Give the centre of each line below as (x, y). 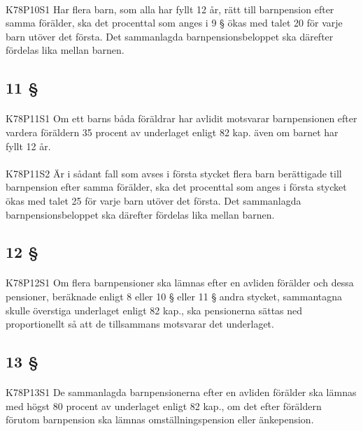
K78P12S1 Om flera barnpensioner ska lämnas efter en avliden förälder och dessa (180, 283)
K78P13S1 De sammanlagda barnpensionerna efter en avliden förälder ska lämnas (181, 392)
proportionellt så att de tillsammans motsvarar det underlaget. (140, 324)
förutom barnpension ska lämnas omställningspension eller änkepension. (160, 419)
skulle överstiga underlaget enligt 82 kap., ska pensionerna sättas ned (154, 310)
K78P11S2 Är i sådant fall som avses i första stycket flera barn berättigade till (174, 173)
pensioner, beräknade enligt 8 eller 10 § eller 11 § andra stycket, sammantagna (174, 297)
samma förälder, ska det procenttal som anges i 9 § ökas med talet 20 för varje (174, 23)
